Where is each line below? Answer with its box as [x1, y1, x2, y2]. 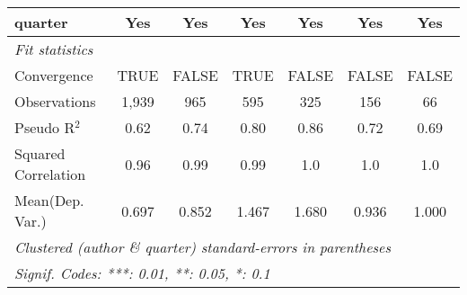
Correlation [14, 164, 86, 184]
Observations [14, 91, 96, 112]
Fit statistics [14, 39, 93, 59]
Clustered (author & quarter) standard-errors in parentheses [14, 237, 391, 257]
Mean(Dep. [14, 190, 84, 210]
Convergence [14, 65, 93, 85]
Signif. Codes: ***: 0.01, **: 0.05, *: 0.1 [14, 263, 270, 283]
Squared [14, 143, 66, 164]
